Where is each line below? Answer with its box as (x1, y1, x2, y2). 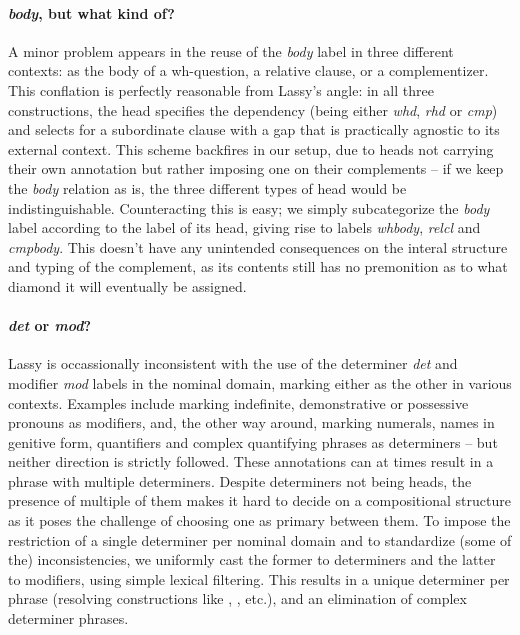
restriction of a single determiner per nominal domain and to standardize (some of (8, 529, 512, 550)
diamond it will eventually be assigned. (8, 275, 247, 296)
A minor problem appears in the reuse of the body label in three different (8, 40, 454, 61)
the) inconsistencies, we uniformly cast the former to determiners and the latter (8, 549, 496, 570)
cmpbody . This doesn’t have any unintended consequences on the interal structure (8, 236, 508, 257)
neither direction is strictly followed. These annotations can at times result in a (8, 451, 494, 472)
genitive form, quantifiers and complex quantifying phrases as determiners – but (8, 431, 498, 452)
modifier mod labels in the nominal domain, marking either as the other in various (8, 372, 512, 393)
